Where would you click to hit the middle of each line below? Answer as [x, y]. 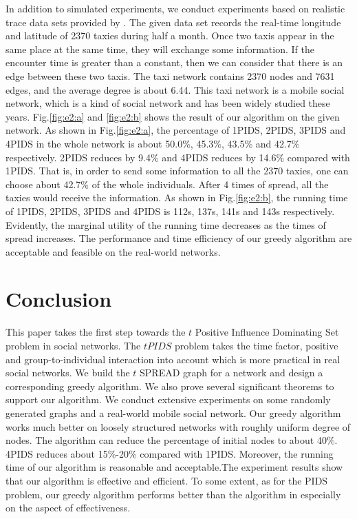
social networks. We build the [68, 373]
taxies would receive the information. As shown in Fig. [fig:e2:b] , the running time [177, 197]
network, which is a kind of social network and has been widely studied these [168, 103]
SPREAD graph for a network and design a [231, 373]
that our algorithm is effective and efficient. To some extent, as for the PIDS [167, 480]
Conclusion [59, 299]
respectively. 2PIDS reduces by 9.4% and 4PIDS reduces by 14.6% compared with [178, 157]
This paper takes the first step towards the [96, 332]
